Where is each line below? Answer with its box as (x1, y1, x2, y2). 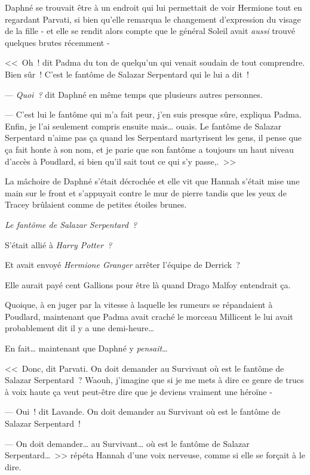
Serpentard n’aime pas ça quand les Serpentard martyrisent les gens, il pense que (5, 131, 302, 144)
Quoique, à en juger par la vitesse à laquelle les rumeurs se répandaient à (5, 298, 273, 311)
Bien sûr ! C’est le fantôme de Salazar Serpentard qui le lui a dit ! (5, 67, 249, 80)
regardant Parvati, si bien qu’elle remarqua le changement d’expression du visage (5, 13, 301, 25)
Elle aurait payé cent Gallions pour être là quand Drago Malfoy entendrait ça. (5, 278, 291, 291)
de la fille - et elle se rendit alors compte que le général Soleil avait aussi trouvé (5, 24, 296, 37)
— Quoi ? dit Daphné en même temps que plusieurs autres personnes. (5, 88, 263, 100)
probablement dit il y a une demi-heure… (5, 322, 154, 334)
